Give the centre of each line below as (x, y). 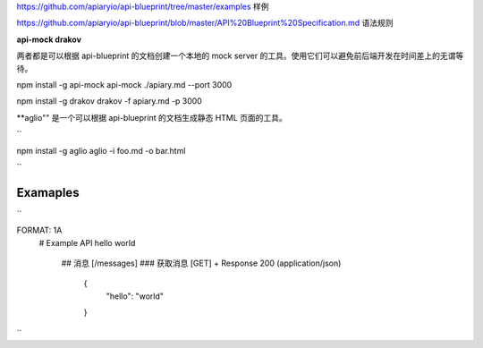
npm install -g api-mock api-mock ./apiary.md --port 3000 (124, 84)
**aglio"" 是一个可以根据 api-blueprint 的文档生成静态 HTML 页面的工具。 (152, 117)
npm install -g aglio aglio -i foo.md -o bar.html (101, 150)
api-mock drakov (49, 39)
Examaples (48, 192)
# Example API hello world (87, 242)
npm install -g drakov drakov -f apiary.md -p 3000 (110, 101)
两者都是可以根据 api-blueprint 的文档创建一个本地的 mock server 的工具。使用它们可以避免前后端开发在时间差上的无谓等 (240, 56)
